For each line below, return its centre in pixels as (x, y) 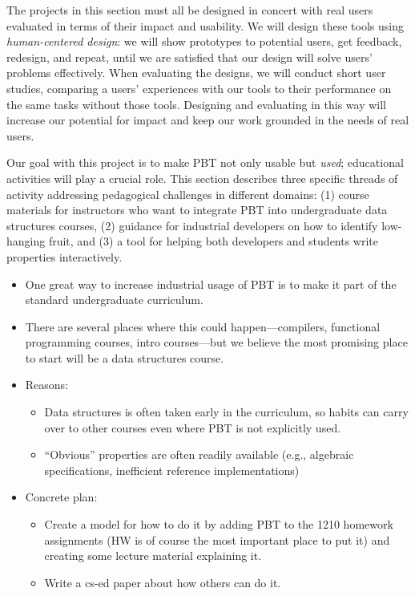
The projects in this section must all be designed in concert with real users (190, 10)
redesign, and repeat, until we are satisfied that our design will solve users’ (189, 57)
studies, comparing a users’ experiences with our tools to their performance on (199, 88)
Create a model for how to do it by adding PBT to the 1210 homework (219, 524)
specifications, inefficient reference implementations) (172, 470)
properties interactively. (64, 256)
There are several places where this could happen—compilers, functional (203, 326)
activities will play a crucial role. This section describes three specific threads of (202, 178)
